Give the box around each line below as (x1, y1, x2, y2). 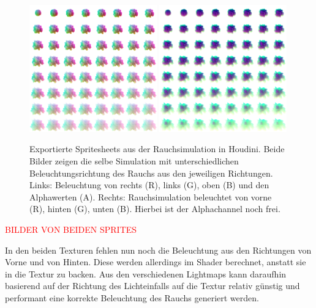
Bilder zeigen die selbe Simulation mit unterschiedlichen (29, 154, 239, 167)
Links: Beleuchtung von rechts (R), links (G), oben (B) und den (29, 178, 269, 191)
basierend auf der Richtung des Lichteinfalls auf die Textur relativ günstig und (5, 279, 300, 292)
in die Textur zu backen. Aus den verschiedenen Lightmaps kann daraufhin (5, 267, 287, 280)
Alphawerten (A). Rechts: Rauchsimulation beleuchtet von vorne (29, 190, 272, 203)
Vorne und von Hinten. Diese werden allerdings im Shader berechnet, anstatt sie (5, 255, 306, 268)
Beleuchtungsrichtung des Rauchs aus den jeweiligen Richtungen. (29, 166, 273, 179)
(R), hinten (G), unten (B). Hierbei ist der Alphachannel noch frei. (29, 202, 280, 215)
